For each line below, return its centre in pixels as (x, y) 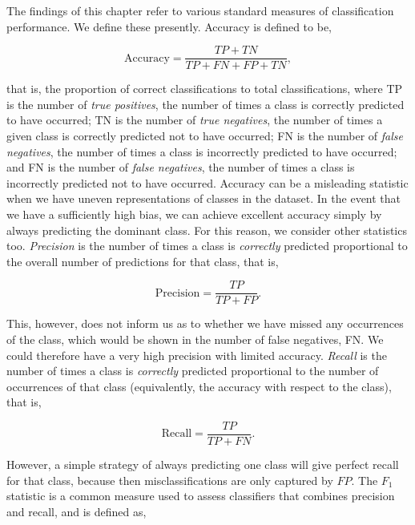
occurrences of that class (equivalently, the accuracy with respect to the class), (199, 386)
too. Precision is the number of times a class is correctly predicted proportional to (207, 246)
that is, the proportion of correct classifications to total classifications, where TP (205, 89)
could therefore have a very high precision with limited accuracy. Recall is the (197, 355)
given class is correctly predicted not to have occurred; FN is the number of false (205, 136)
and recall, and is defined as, (77, 511)
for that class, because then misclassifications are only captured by (170, 480)
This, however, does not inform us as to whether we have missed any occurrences (205, 323)
